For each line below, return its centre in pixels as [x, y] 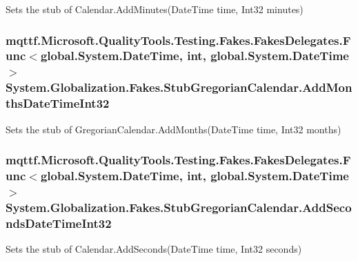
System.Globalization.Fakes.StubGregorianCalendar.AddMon [179, 87]
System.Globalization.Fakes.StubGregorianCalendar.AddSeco [179, 207]
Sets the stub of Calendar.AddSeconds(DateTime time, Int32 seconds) [154, 249]
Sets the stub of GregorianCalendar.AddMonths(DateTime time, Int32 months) [173, 129]
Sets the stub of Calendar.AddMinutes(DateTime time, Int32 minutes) [155, 9]
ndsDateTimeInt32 [59, 223]
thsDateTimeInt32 [58, 103]
